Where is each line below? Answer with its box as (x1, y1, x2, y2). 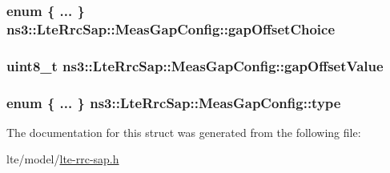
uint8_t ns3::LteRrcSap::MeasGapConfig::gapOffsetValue (6, 55, 384, 75)
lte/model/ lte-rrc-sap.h (6, 151, 119, 167)
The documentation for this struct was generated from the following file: (6, 123, 361, 140)
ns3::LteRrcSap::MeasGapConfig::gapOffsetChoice (6, 18, 336, 38)
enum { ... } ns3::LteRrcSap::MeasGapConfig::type (6, 92, 341, 112)
